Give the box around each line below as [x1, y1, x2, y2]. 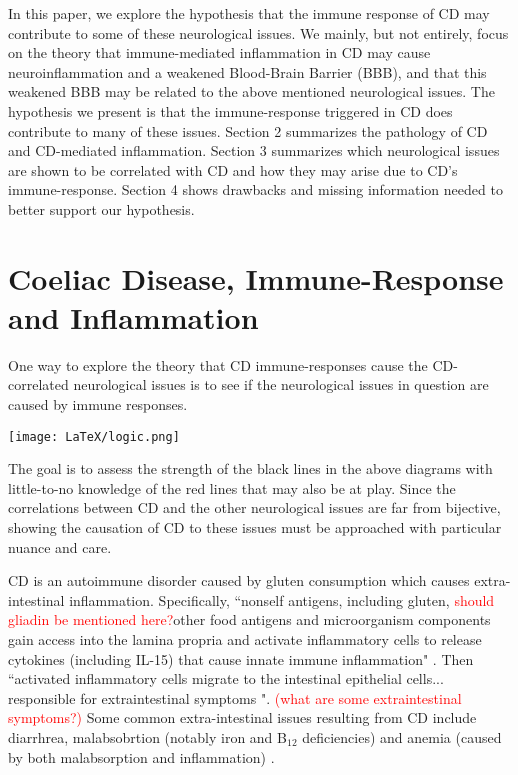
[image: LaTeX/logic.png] [8, 429, 180, 444]
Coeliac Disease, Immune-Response [8, 257, 504, 298]
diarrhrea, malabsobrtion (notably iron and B [8, 727, 287, 747]
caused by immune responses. [8, 394, 188, 415]
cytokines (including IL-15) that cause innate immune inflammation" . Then [8, 648, 474, 669]
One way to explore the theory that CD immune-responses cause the [8, 354, 428, 375]
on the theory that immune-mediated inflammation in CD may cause [8, 42, 431, 63]
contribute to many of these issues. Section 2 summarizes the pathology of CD [8, 120, 488, 141]
